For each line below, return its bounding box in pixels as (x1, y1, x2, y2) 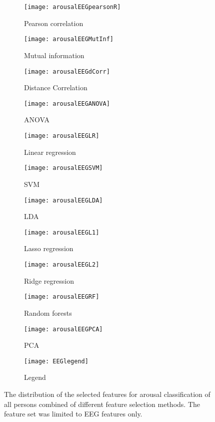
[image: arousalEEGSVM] (24, 164, 103, 172)
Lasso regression (24, 243, 73, 254)
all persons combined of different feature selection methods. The (4, 398, 200, 409)
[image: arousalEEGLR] (24, 132, 99, 139)
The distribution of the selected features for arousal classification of (4, 389, 210, 399)
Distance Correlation (24, 82, 87, 93)
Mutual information (24, 50, 84, 60)
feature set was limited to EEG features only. (4, 408, 142, 419)
